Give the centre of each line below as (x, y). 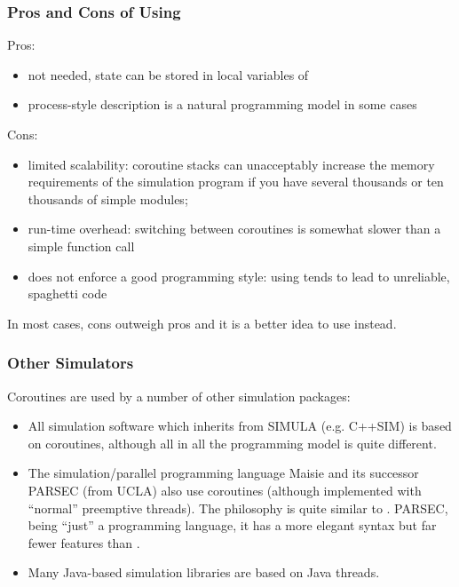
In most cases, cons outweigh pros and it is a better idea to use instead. (202, 323)
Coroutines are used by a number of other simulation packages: (179, 396)
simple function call (81, 246)
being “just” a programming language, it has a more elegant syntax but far (232, 525)
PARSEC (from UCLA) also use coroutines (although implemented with (225, 490)
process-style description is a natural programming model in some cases (222, 104)
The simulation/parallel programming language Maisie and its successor (223, 473)
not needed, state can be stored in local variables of (168, 74)
